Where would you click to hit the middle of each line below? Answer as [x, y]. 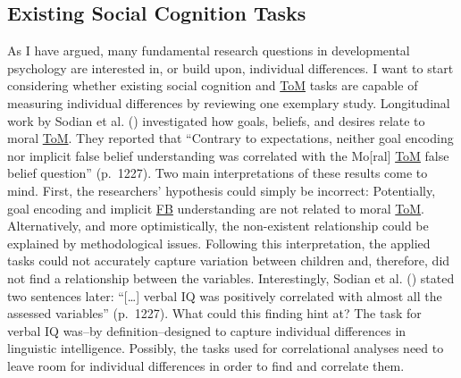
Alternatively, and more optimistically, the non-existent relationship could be [218, 226]
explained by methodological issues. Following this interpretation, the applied [219, 243]
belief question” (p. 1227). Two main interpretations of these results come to [218, 173]
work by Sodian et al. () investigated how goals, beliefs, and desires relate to [216, 120]
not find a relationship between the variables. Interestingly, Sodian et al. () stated [231, 277]
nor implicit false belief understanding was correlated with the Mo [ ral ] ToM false [228, 155]
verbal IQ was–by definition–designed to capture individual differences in [207, 330]
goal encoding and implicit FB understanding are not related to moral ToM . [216, 208]
